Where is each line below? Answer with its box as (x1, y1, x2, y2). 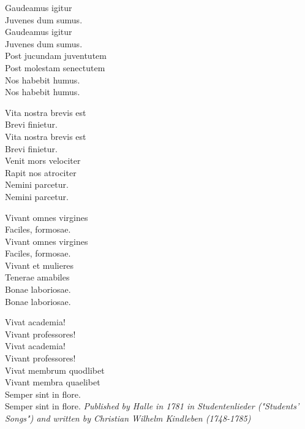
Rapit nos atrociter (5, 166, 77, 179)
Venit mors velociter (5, 154, 81, 167)
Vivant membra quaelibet (5, 376, 100, 388)
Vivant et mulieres (5, 258, 74, 271)
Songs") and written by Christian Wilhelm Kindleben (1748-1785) (5, 412, 251, 424)
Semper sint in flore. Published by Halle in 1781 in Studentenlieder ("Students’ (5, 400, 299, 412)
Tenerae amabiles (5, 271, 70, 284)
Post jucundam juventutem (5, 49, 107, 62)
